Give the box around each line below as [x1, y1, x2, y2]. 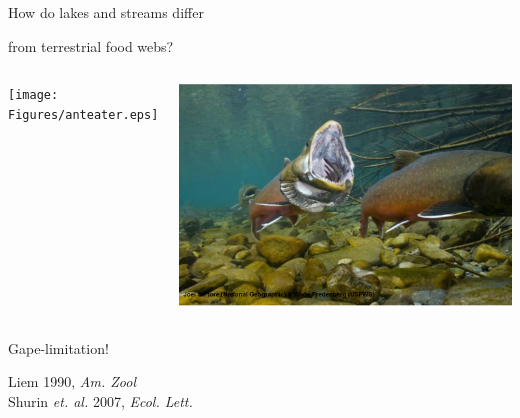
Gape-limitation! [8, 337, 109, 358]
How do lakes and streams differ [8, 2, 204, 22]
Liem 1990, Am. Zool [8, 371, 136, 392]
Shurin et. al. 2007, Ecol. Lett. [8, 390, 193, 411]
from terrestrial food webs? [8, 35, 174, 56]
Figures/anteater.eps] [8, 107, 159, 122]
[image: [8, 88, 59, 103]
